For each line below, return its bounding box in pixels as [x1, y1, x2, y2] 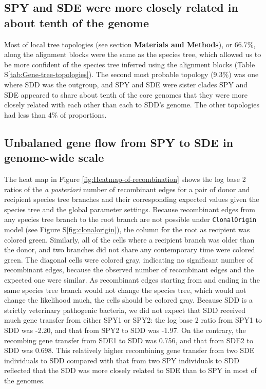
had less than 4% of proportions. [4, 109, 107, 120]
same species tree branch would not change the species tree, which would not [4, 284, 246, 295]
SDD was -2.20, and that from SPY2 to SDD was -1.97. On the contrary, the [4, 324, 246, 335]
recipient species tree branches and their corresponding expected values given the [4, 194, 259, 205]
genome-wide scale [4, 150, 104, 165]
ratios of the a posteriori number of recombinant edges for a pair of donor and [4, 183, 250, 194]
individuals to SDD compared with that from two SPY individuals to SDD [4, 355, 239, 365]
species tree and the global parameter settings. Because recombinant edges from [4, 203, 255, 214]
